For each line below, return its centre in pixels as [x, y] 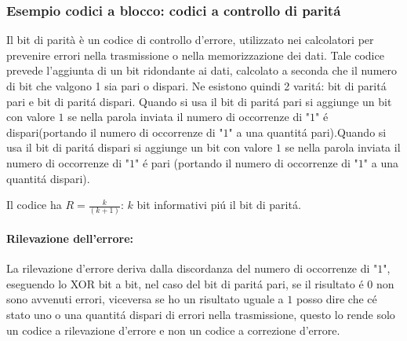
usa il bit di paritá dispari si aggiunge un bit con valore [140, 147]
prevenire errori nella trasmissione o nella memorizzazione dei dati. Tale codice [195, 55]
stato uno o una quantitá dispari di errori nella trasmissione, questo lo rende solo [201, 315]
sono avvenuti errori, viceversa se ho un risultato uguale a [145, 299]
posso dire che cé [336, 299]
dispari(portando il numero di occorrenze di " [115, 132]
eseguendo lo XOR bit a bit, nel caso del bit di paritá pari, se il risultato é [185, 283]
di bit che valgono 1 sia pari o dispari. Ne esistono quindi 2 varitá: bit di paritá [196, 86]
